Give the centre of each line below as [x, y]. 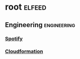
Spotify [14, 39]
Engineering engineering [40, 25]
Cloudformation [24, 51]
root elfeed [26, 7]
